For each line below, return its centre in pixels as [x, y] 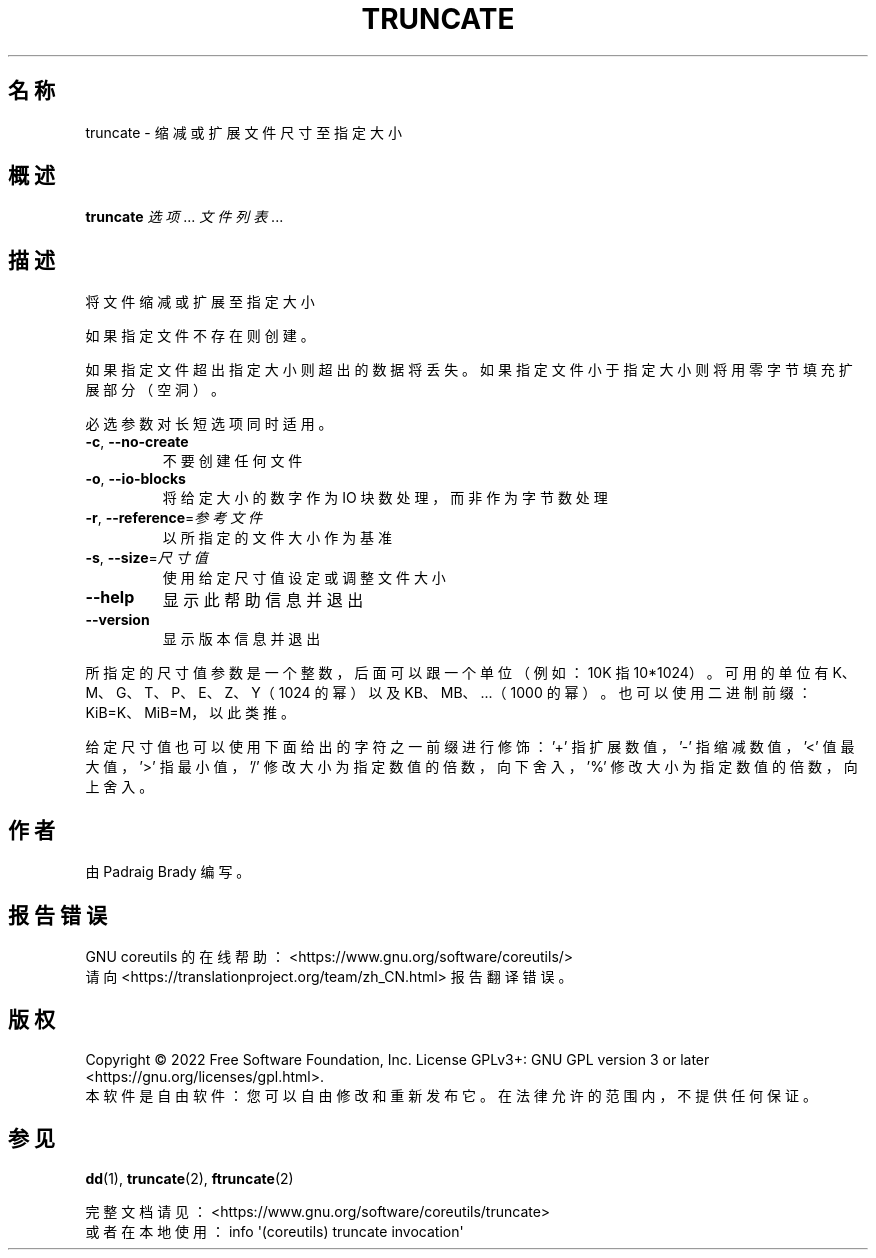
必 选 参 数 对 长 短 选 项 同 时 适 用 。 [209, 424]
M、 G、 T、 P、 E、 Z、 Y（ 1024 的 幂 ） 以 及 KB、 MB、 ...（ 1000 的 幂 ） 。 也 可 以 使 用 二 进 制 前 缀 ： [448, 693]
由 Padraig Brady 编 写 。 [168, 872]
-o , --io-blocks [135, 479]
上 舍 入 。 [119, 787]
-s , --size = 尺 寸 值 [146, 558]
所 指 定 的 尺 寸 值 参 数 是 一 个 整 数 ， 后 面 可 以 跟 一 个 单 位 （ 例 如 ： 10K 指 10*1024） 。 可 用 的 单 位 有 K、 [470, 673]
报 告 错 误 [57, 915]
